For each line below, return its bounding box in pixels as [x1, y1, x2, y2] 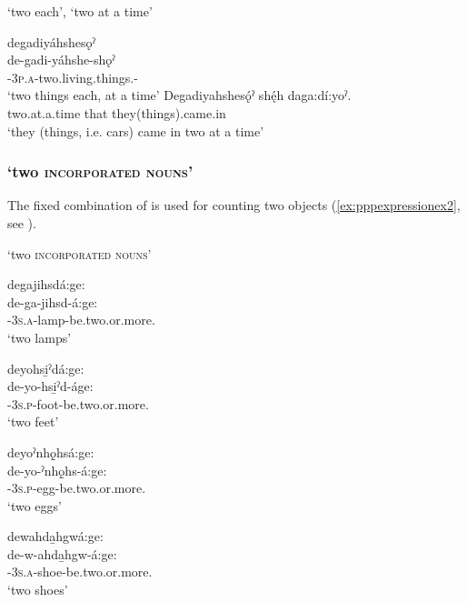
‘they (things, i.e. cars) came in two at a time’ [7, 121, 264, 140]
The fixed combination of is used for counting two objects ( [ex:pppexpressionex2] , [7, 196, 461, 215]
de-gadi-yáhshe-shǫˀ [7, 50, 115, 69]
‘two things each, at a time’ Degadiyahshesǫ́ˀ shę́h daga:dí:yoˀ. [7, 85, 352, 105]
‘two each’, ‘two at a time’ [7, 2, 153, 20]
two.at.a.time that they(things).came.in [7, 103, 226, 122]
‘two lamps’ [7, 327, 72, 346]
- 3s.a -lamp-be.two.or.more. [7, 310, 155, 329]
